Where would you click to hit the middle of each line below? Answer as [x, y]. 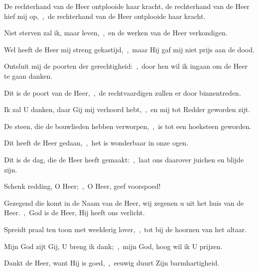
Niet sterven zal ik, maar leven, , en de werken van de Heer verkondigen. [116, 33]
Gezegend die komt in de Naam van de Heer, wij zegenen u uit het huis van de [124, 203]
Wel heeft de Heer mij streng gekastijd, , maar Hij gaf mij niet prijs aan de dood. [129, 49]
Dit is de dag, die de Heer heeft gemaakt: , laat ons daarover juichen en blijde [124, 159]
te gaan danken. [28, 75]
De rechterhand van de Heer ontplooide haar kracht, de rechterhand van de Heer [127, 6]
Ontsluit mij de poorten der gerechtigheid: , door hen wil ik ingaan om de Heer [126, 66]
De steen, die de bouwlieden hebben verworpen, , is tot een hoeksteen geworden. [128, 126]
